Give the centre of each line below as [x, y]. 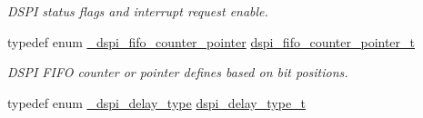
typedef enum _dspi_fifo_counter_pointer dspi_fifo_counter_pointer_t [211, 41]
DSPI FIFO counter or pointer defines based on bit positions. [178, 72]
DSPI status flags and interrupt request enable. [138, 11]
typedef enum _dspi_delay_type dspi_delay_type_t [157, 102]
